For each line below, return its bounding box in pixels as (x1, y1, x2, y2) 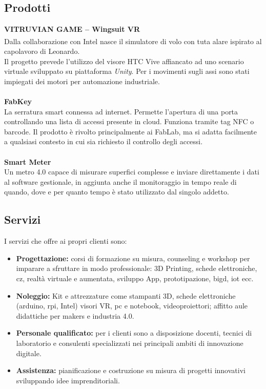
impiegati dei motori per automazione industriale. (4, 75, 160, 86)
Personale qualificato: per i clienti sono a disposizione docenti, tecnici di (16, 327, 252, 338)
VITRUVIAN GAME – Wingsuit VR (4, 24, 140, 34)
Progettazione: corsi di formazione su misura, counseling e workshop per (16, 252, 250, 263)
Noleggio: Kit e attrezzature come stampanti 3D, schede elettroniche (16, 290, 236, 301)
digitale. (16, 347, 42, 358)
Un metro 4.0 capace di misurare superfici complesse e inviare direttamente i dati (4, 166, 259, 177)
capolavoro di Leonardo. (4, 46, 80, 56)
